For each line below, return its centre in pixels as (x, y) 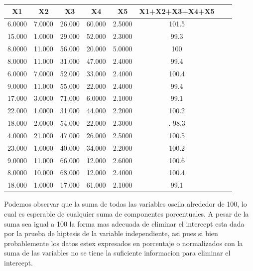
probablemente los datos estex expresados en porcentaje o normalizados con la (124, 243)
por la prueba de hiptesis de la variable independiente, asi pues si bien (111, 233)
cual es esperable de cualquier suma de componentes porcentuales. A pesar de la (126, 214)
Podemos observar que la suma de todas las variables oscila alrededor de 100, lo (126, 204)
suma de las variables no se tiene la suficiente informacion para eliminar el (117, 253)
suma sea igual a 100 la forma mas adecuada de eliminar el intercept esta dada (124, 223)
